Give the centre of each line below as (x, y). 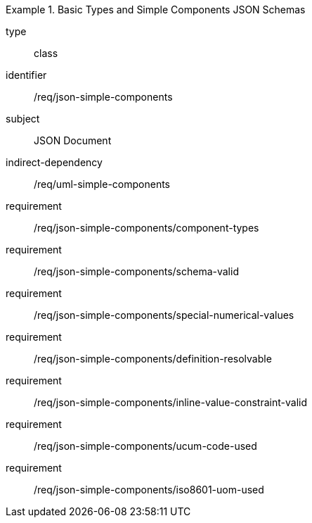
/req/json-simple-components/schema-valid (136, 271)
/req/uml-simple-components (102, 184)
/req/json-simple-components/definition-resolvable (153, 359)
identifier (26, 75)
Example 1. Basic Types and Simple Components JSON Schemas (156, 10)
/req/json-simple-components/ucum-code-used (145, 446)
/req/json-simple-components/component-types (147, 228)
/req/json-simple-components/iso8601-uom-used (149, 490)
